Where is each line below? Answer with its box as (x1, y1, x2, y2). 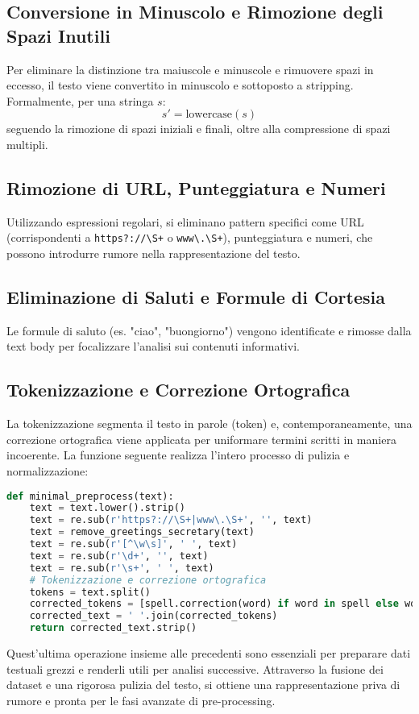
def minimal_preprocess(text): (6, 490, 174, 502)
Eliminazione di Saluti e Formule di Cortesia (6, 284, 385, 309)
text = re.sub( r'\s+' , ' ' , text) (29, 562, 214, 574)
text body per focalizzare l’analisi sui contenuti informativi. (6, 338, 300, 355)
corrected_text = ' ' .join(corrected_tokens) (29, 610, 278, 622)
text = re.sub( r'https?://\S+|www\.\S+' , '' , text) (29, 514, 313, 526)
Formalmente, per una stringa (6, 92, 154, 109)
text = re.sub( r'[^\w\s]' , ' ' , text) (29, 538, 238, 550)
